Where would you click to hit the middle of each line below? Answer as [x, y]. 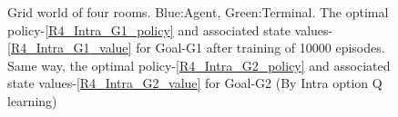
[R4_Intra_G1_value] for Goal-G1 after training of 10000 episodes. [196, 48]
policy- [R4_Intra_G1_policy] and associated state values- [170, 29]
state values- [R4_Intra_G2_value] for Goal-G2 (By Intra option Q [195, 83]
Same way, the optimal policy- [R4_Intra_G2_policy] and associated [199, 65]
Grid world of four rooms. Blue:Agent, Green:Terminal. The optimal [198, 12]
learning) [32, 100]
